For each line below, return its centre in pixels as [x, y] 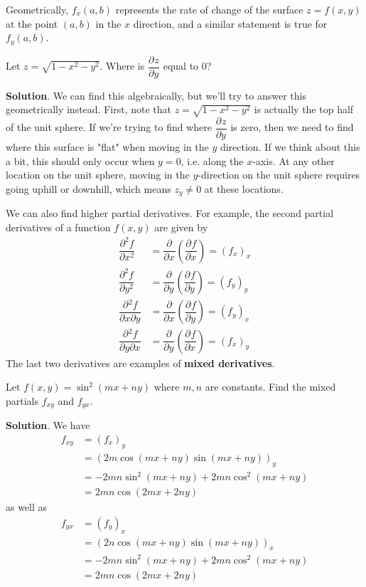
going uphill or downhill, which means [88, 188]
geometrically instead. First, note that [88, 109]
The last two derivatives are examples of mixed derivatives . [140, 363]
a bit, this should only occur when [80, 160]
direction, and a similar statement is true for [230, 23]
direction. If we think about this [290, 147]
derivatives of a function [58, 227]
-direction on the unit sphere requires [279, 175]
